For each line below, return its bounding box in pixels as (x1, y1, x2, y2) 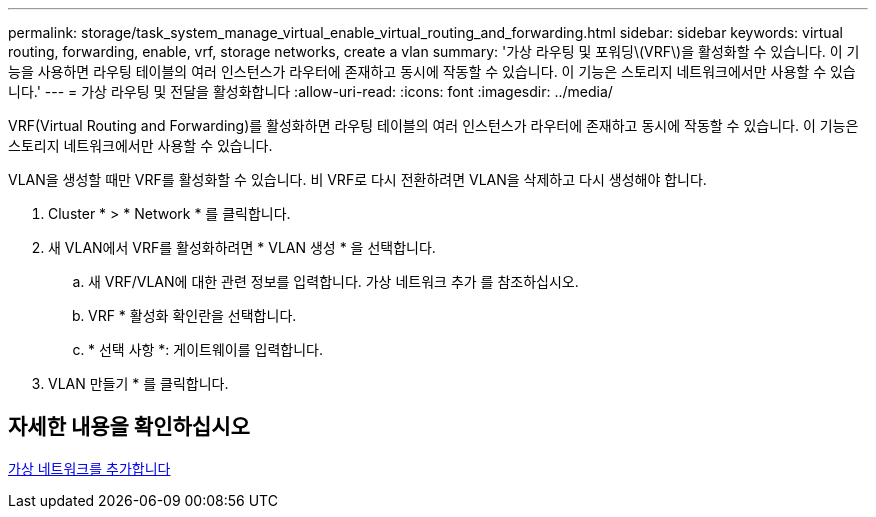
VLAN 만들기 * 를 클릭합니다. (48, 375, 229, 392)
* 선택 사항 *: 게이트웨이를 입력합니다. (88, 341, 323, 358)
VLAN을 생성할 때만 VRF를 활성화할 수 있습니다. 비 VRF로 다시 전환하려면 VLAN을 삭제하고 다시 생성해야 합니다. (8, 171, 707, 188)
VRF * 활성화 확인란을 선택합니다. (88, 307, 297, 324)
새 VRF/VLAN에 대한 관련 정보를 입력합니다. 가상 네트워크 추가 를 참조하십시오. (88, 273, 579, 290)
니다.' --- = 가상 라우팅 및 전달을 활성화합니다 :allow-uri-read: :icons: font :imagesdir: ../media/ (8, 83, 613, 100)
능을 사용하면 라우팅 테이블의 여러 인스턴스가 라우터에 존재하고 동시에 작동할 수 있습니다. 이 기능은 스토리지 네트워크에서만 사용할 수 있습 (8, 63, 856, 80)
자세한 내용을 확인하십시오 (8, 414, 250, 440)
